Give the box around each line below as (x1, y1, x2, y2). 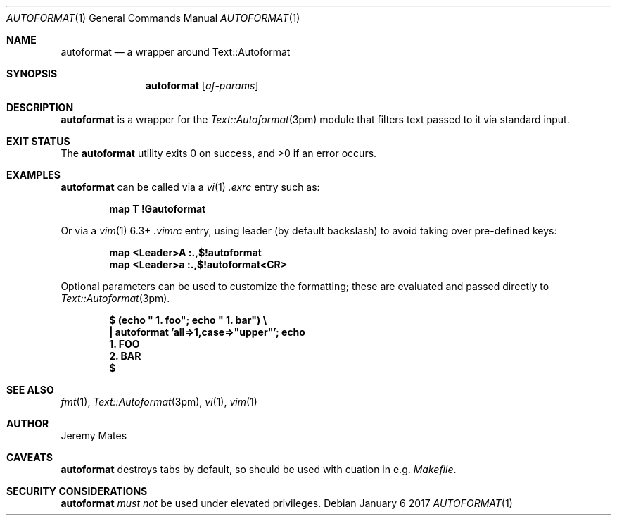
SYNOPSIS (6, 68, 58, 80)
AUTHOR (6, 418, 49, 429)
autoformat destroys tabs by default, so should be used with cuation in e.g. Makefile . (61, 463, 457, 475)
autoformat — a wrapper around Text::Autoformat (61, 46, 291, 58)
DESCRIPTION (6, 101, 74, 113)
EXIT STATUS (6, 135, 70, 147)
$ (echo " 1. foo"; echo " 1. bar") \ (109, 314, 267, 326)
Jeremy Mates (61, 429, 127, 441)
